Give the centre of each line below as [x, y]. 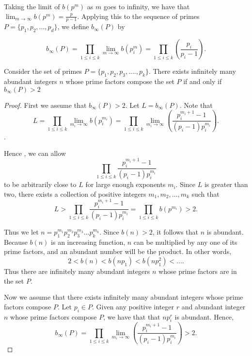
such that [205, 194]
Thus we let [21, 232]
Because [16, 242]
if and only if [203, 81]
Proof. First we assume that [45, 105]
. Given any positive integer [133, 306]
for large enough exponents [126, 184]
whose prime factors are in [198, 271]
